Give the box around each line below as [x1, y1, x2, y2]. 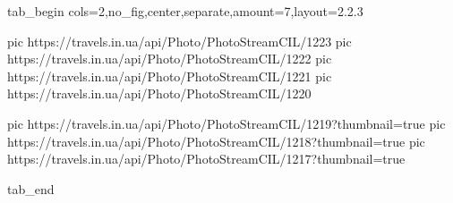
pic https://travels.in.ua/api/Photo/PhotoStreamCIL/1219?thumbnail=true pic [7, 114, 446, 132]
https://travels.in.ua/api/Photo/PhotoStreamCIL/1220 [7, 84, 312, 103]
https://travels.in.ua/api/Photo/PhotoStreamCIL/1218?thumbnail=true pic [7, 131, 425, 150]
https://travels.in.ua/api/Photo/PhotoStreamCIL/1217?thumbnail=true [7, 149, 406, 168]
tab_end [7, 179, 55, 198]
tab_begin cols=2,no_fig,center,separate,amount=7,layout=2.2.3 [7, 2, 363, 20]
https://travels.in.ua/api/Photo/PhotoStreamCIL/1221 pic [7, 66, 332, 85]
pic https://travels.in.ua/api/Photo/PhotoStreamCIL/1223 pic [7, 31, 352, 50]
